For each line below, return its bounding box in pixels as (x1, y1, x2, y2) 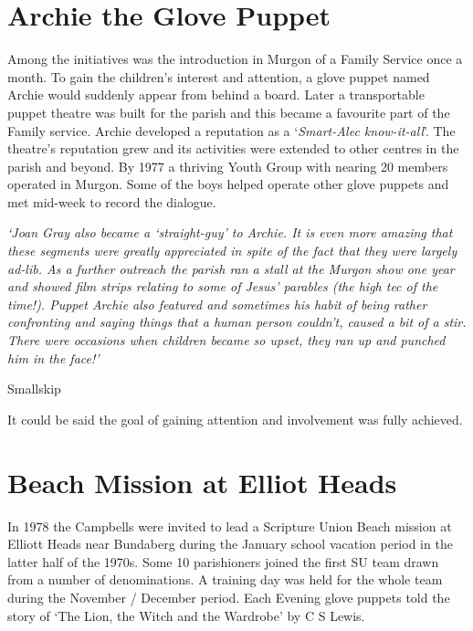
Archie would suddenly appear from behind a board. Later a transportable (7, 85, 425, 104)
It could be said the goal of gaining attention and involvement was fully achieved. (7, 409, 463, 428)
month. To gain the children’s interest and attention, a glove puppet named (7, 67, 430, 86)
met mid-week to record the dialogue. (7, 192, 216, 211)
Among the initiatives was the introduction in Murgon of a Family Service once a (7, 49, 463, 68)
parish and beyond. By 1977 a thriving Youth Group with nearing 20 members (7, 156, 448, 175)
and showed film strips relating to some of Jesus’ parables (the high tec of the (7, 277, 438, 296)
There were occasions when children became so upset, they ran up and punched (7, 331, 446, 350)
